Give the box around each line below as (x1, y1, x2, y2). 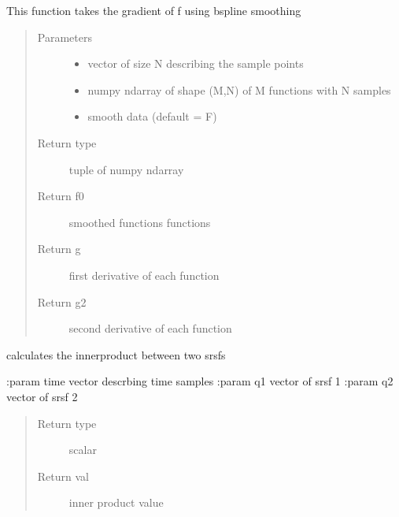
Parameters (37, 28, 92, 45)
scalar (68, 441, 97, 458)
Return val (37, 467, 89, 484)
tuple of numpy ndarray (68, 161, 184, 177)
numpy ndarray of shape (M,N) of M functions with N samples (87, 81, 391, 98)
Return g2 (37, 293, 87, 310)
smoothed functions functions (68, 214, 211, 230)
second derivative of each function (68, 320, 232, 337)
